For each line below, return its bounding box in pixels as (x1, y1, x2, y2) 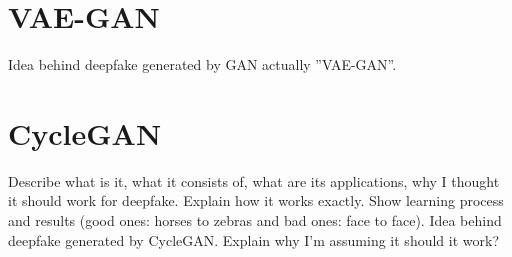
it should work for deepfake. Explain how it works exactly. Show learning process (8, 190, 504, 211)
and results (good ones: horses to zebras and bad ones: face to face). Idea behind (8, 210, 502, 231)
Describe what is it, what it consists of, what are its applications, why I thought (8, 170, 500, 191)
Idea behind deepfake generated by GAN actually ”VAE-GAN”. (8, 54, 397, 75)
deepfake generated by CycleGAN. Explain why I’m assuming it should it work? (8, 229, 499, 250)
